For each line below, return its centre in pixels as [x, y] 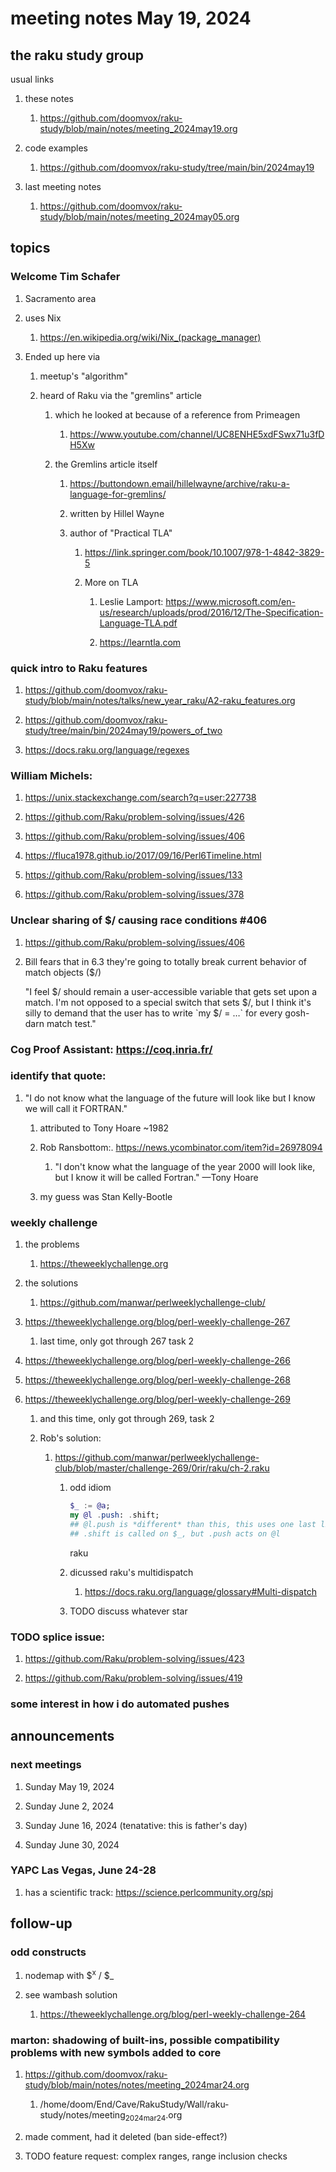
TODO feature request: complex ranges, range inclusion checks [156, 2156]
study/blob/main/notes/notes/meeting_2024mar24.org [137, 2085]
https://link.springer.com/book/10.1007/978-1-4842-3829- [204, 552]
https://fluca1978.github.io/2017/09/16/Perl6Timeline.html [143, 856]
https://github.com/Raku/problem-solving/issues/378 [134, 894]
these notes [49, 98]
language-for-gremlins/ [118, 494]
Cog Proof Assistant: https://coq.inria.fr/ [111, 1049]
